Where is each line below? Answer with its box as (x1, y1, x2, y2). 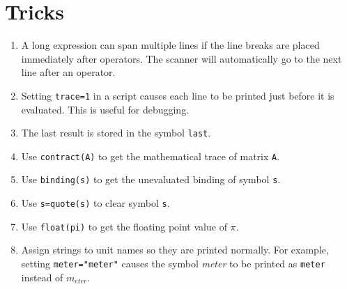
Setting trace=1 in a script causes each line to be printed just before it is (21, 88, 334, 102)
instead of (21, 270, 63, 284)
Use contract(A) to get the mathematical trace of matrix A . (21, 148, 280, 163)
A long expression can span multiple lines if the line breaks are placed (21, 38, 320, 52)
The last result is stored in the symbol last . (21, 125, 211, 140)
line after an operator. (21, 65, 116, 79)
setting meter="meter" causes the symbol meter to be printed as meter (21, 256, 325, 271)
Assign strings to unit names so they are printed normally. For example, (21, 242, 329, 257)
